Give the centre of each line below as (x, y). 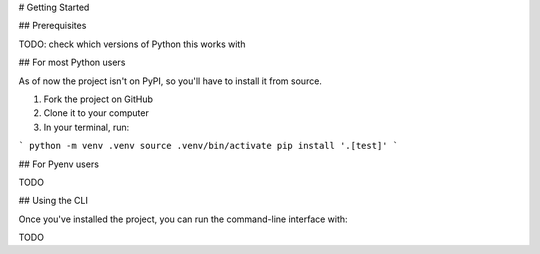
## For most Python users (72, 62)
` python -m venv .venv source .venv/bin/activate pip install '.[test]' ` (208, 146)
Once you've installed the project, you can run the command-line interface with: (183, 219)
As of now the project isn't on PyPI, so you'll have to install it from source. (170, 81)
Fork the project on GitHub (98, 99)
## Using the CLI (53, 201)
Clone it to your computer (96, 113)
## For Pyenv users (59, 164)
